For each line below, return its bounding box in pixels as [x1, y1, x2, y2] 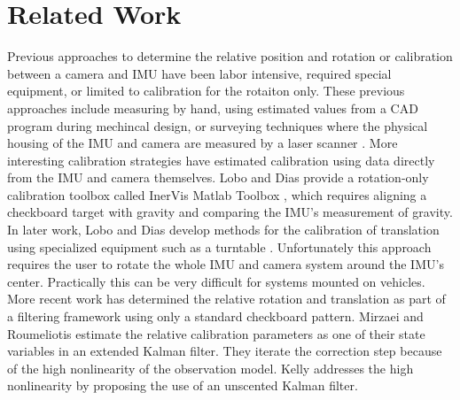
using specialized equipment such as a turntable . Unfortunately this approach [7, 237, 432, 256]
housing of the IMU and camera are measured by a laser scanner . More [7, 134, 398, 152]
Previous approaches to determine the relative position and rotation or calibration [7, 47, 453, 65]
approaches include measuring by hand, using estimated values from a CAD [7, 98, 418, 117]
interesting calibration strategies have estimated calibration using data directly [7, 150, 435, 169]
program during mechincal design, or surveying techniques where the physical [7, 116, 428, 135]
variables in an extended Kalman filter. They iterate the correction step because [7, 342, 442, 360]
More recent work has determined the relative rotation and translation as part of [7, 289, 446, 308]
